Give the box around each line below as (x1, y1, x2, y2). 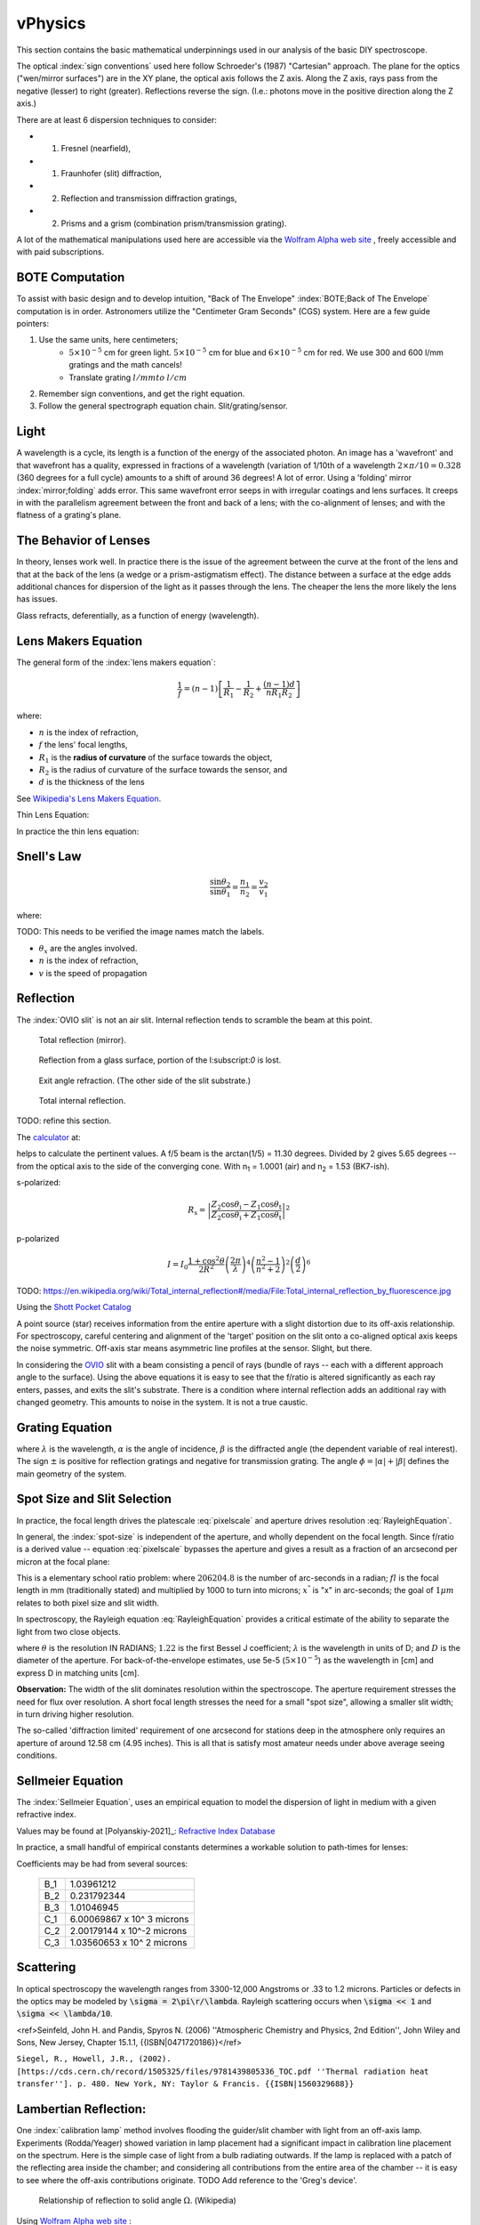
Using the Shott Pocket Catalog (16, 1302, 132, 1313)
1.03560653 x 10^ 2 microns (69, 1937, 188, 1949)
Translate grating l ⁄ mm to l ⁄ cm (68, 372, 188, 383)
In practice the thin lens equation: (16, 826, 140, 837)
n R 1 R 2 (266, 687, 292, 700)
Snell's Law (16, 849, 82, 864)
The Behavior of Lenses (16, 533, 151, 548)
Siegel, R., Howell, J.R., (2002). (16, 2054, 172, 2064)
